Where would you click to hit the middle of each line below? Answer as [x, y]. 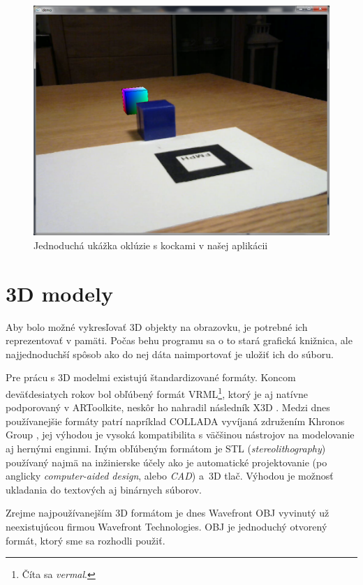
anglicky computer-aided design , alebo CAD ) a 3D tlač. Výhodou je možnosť [170, 476]
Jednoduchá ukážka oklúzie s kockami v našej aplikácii [151, 245]
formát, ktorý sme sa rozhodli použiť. [86, 540]
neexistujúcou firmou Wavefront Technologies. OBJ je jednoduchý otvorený [166, 526]
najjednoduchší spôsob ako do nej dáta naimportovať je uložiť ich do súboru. [170, 354]
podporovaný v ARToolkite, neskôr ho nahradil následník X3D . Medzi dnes [168, 407]
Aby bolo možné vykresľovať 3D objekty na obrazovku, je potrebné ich [157, 326]
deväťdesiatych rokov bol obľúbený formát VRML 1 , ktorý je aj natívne [157, 392]
